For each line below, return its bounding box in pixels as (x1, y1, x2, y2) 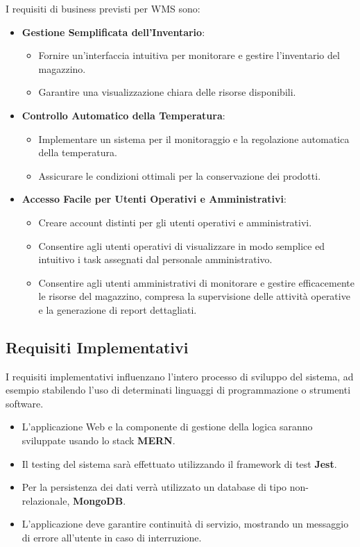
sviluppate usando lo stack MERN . (22, 433, 175, 448)
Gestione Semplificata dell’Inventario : (22, 24, 205, 39)
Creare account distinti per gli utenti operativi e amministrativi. (38, 214, 312, 229)
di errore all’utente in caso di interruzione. (22, 530, 202, 545)
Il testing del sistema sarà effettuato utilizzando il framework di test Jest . (22, 456, 337, 471)
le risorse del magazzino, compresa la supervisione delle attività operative (38, 289, 350, 303)
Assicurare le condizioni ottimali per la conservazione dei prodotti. (38, 168, 321, 183)
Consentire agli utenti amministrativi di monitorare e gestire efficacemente (38, 275, 354, 289)
